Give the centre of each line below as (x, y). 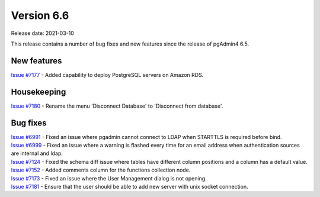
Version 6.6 (40, 15)
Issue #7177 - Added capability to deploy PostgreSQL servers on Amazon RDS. (107, 75)
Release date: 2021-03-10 (42, 33)
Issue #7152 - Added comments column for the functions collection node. (101, 170)
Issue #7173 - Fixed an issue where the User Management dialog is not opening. (109, 178)
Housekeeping (39, 92)
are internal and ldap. (37, 153)
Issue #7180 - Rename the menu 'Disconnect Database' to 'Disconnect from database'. (117, 106)
